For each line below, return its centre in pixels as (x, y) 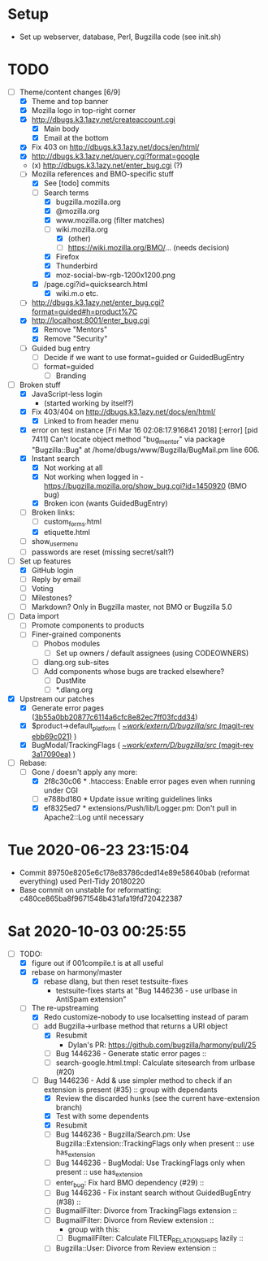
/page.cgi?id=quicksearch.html (95, 285)
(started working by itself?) (89, 402)
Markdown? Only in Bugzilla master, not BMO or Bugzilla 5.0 (132, 607)
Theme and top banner (70, 101)
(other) (79, 238)
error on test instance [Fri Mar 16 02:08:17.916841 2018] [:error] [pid (145, 430)
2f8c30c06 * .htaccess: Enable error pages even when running (149, 781)
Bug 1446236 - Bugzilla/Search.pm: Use (123, 1134)
